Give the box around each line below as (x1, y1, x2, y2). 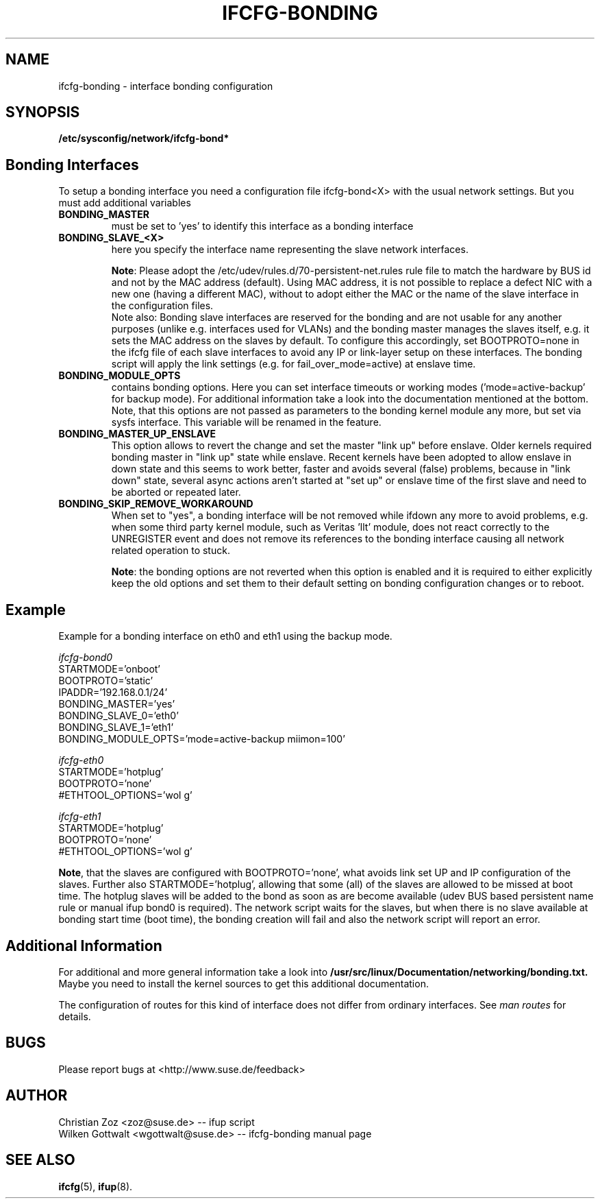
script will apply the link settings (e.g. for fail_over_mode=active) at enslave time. (111, 358, 476, 370)
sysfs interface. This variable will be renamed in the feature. (111, 416, 382, 429)
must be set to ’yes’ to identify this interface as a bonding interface (111, 220, 414, 232)
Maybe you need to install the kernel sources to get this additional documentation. (58, 977, 429, 989)
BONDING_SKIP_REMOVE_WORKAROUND (58, 498, 253, 510)
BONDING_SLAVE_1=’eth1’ (58, 721, 174, 734)
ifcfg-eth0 (58, 754, 104, 767)
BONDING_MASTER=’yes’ (58, 698, 175, 710)
